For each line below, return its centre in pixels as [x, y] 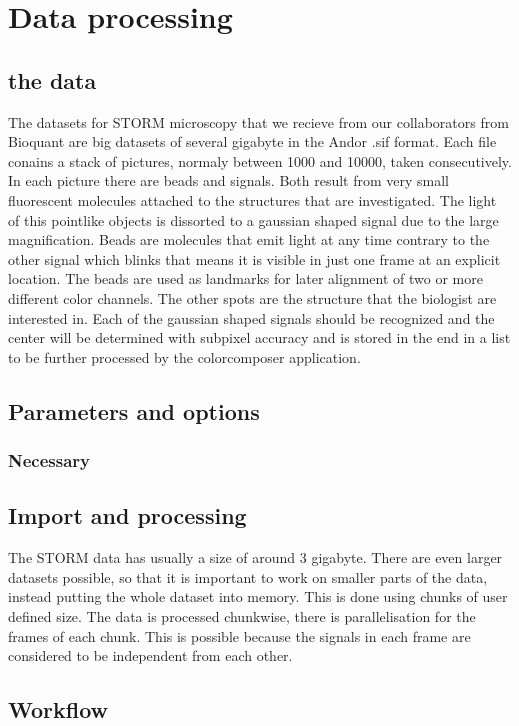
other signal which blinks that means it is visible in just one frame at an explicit [254, 258]
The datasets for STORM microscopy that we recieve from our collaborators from [258, 121]
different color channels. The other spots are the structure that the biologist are [252, 297]
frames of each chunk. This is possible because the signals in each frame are [239, 635]
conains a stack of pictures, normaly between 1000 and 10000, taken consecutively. [260, 160]
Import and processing [127, 515]
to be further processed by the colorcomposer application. [184, 356]
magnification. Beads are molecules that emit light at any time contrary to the [249, 239]
